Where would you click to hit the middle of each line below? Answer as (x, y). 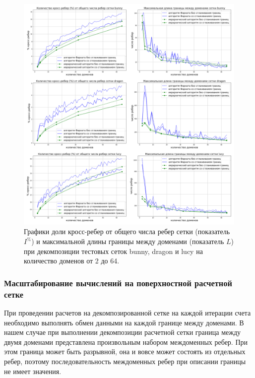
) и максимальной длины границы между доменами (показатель (128, 241)
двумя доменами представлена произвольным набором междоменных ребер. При (126, 342)
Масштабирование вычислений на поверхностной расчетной (118, 283)
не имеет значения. (33, 371)
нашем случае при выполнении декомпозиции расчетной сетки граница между (123, 332)
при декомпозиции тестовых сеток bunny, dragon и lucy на (113, 251)
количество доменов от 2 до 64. (72, 261)
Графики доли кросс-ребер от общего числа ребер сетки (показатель (127, 231)
